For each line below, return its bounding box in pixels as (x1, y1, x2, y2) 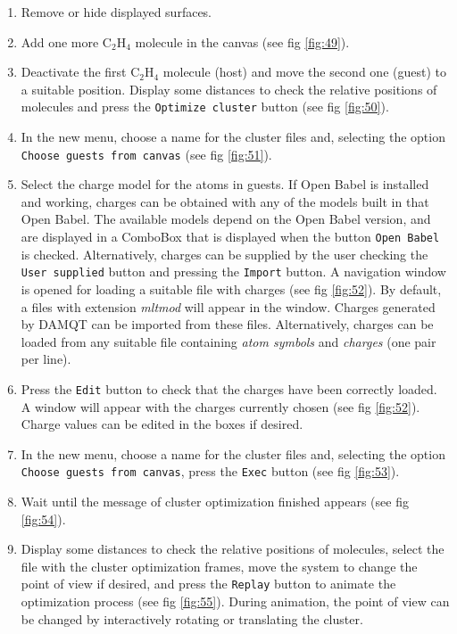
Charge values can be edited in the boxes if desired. (21, 415, 303, 433)
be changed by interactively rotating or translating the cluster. (21, 609, 363, 628)
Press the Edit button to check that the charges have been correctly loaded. (21, 379, 437, 398)
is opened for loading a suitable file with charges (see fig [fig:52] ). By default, (21, 279, 442, 298)
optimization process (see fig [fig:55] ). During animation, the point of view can (21, 592, 450, 611)
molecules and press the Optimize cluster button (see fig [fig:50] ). (21, 97, 389, 116)
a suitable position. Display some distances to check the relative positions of (21, 79, 437, 98)
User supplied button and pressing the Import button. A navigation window (21, 262, 446, 281)
